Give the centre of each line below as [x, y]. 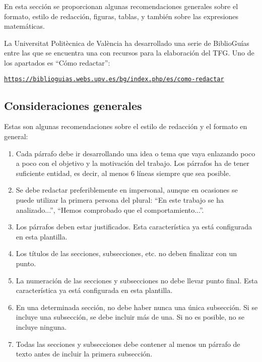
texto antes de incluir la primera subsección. [84, 354]
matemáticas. [24, 26]
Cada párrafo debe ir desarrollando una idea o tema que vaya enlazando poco [136, 153]
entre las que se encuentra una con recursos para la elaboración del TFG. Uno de [129, 53]
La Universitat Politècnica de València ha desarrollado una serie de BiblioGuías [127, 43]
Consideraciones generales [73, 105]
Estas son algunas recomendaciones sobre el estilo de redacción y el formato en [126, 126]
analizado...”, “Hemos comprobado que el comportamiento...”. [110, 209]
